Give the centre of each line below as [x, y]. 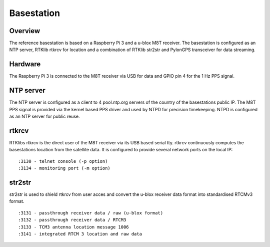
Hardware [25, 64]
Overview [25, 31]
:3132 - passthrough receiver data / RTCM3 [72, 220]
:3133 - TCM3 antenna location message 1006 [74, 227]
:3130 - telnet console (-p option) [63, 161]
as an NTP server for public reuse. [44, 116]
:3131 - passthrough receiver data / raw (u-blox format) [91, 213]
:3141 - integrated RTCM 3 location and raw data [80, 234]
